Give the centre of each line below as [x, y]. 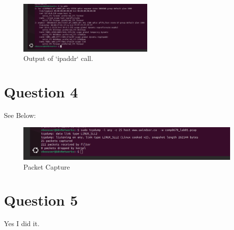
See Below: [20, 115]
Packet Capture [47, 166]
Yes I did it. [22, 223]
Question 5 [41, 200]
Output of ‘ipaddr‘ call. [58, 58]
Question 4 [41, 92]
